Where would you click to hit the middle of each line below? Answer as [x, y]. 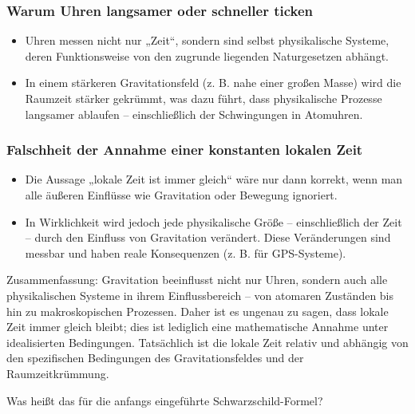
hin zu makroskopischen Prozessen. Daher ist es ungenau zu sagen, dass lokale [198, 311]
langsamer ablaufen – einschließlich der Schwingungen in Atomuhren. [194, 114]
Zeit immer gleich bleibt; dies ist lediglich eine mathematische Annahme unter [198, 327]
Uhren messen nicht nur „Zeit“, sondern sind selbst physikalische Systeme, [207, 40]
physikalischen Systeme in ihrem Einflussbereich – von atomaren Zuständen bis [200, 295]
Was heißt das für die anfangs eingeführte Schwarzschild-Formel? [165, 400]
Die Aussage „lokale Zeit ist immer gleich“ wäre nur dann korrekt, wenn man [214, 179]
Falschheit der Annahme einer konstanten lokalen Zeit [185, 150]
